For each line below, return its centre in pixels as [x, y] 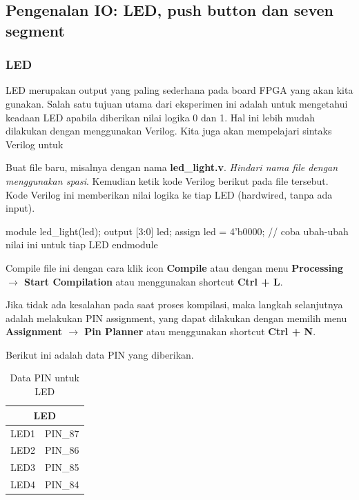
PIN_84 [62, 484]
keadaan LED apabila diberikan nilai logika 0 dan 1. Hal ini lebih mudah [160, 117]
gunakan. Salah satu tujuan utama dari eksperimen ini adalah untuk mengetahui [177, 103]
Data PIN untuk [45, 378]
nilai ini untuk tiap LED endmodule [82, 244]
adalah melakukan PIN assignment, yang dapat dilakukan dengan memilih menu [176, 318]
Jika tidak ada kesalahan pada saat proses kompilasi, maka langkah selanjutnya [174, 304]
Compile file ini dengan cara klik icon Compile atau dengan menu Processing [175, 267]
